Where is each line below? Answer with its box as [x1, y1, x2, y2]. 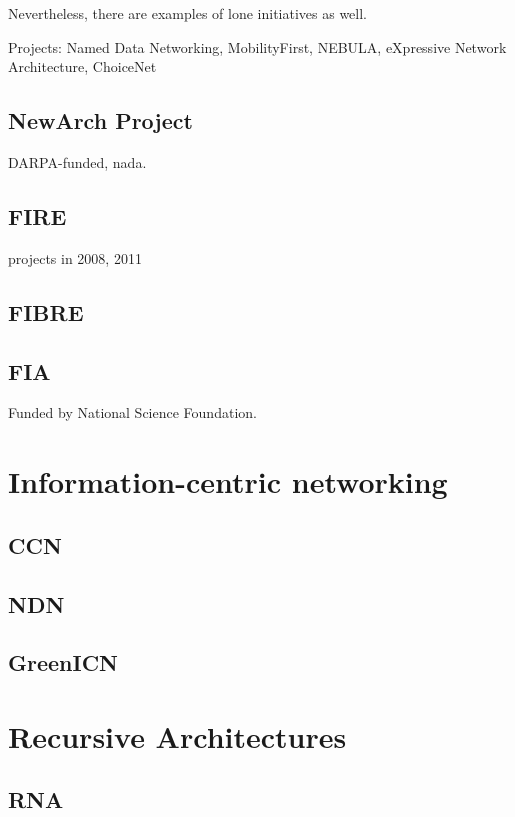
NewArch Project [8, 105, 193, 136]
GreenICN [8, 647, 118, 678]
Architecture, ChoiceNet [8, 56, 157, 77]
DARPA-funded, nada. [8, 151, 147, 172]
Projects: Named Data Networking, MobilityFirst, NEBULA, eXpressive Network [8, 36, 507, 57]
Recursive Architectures [8, 715, 347, 756]
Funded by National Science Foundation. [8, 402, 257, 423]
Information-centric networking [8, 461, 448, 502]
